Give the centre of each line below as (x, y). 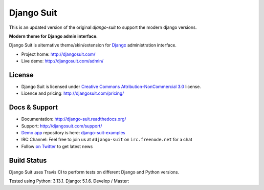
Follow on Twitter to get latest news (57, 146)
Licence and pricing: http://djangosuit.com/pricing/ (73, 93)
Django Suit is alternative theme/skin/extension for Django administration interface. (93, 45)
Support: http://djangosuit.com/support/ (62, 126)
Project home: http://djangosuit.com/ (58, 54)
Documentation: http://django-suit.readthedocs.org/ (74, 119)
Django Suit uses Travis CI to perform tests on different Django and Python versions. (94, 172)
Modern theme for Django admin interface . (53, 36)
